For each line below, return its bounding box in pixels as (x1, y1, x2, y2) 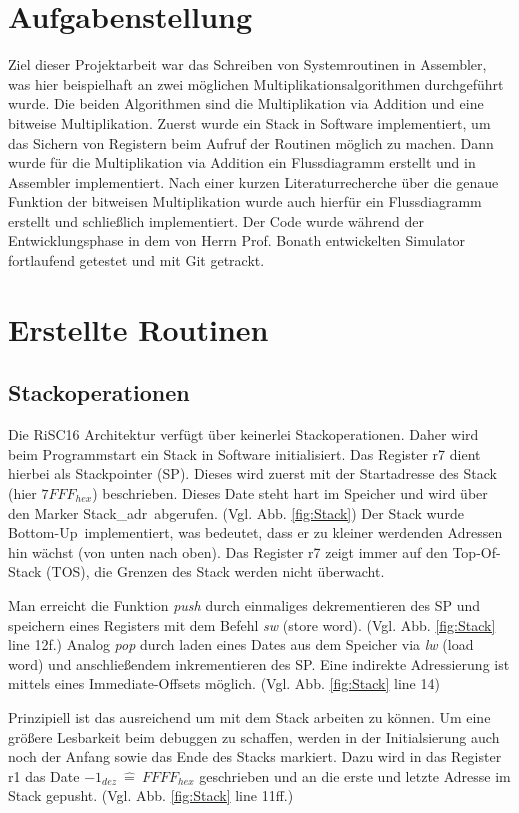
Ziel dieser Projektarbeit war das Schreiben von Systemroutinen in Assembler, (8, 54, 487, 75)
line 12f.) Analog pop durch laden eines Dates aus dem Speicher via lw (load (8, 634, 474, 655)
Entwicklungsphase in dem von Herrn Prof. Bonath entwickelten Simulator (8, 230, 466, 251)
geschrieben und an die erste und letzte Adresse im (199, 765, 511, 786)
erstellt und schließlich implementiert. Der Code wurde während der (8, 210, 424, 231)
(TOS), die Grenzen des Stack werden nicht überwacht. (46, 561, 385, 582)
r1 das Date (8, 765, 80, 786)
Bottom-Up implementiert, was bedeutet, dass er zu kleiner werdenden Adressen (8, 522, 503, 543)
